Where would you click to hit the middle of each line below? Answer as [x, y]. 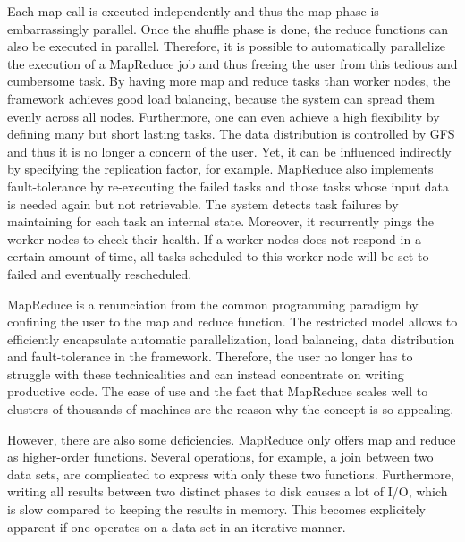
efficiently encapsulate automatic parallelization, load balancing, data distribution [231, 339]
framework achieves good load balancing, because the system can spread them [221, 98]
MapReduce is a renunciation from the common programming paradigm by [213, 304]
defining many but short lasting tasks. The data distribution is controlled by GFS [231, 134]
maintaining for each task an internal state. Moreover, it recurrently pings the [220, 221]
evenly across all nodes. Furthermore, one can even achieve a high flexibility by [224, 116]
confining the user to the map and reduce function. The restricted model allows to [232, 322]
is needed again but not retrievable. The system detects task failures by [203, 203]
